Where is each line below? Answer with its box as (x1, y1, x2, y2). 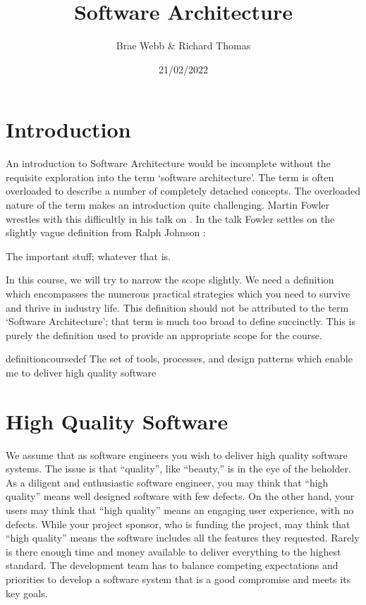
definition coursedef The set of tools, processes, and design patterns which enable (6, 351, 353, 366)
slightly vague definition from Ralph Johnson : (6, 225, 206, 240)
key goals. (6, 585, 48, 600)
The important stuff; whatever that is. (6, 248, 171, 263)
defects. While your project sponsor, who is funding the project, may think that (6, 516, 350, 531)
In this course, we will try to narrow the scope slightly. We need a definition (6, 272, 334, 287)
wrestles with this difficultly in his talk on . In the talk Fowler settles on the (6, 211, 335, 226)
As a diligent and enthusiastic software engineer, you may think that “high (6, 475, 329, 489)
